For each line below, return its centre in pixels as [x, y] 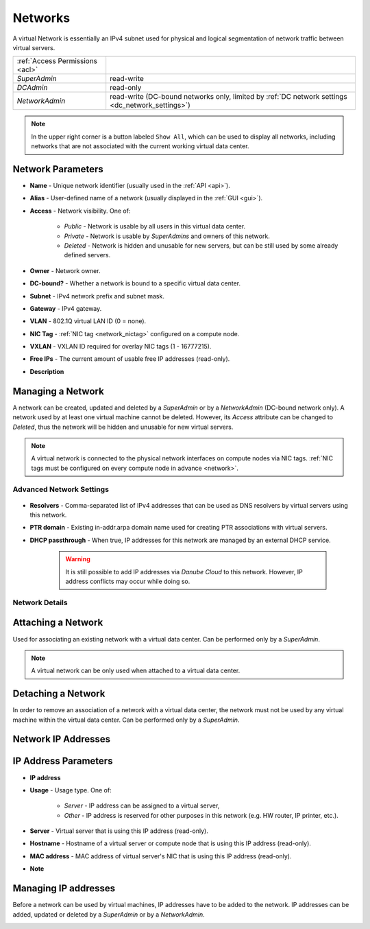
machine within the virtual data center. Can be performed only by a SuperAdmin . [126, 720]
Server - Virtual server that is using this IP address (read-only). [119, 831]
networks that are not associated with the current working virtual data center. [140, 146]
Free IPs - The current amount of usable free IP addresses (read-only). [130, 359]
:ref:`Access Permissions [57, 61]
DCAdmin [32, 88]
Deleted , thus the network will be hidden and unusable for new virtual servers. [123, 427]
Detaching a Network [59, 694]
